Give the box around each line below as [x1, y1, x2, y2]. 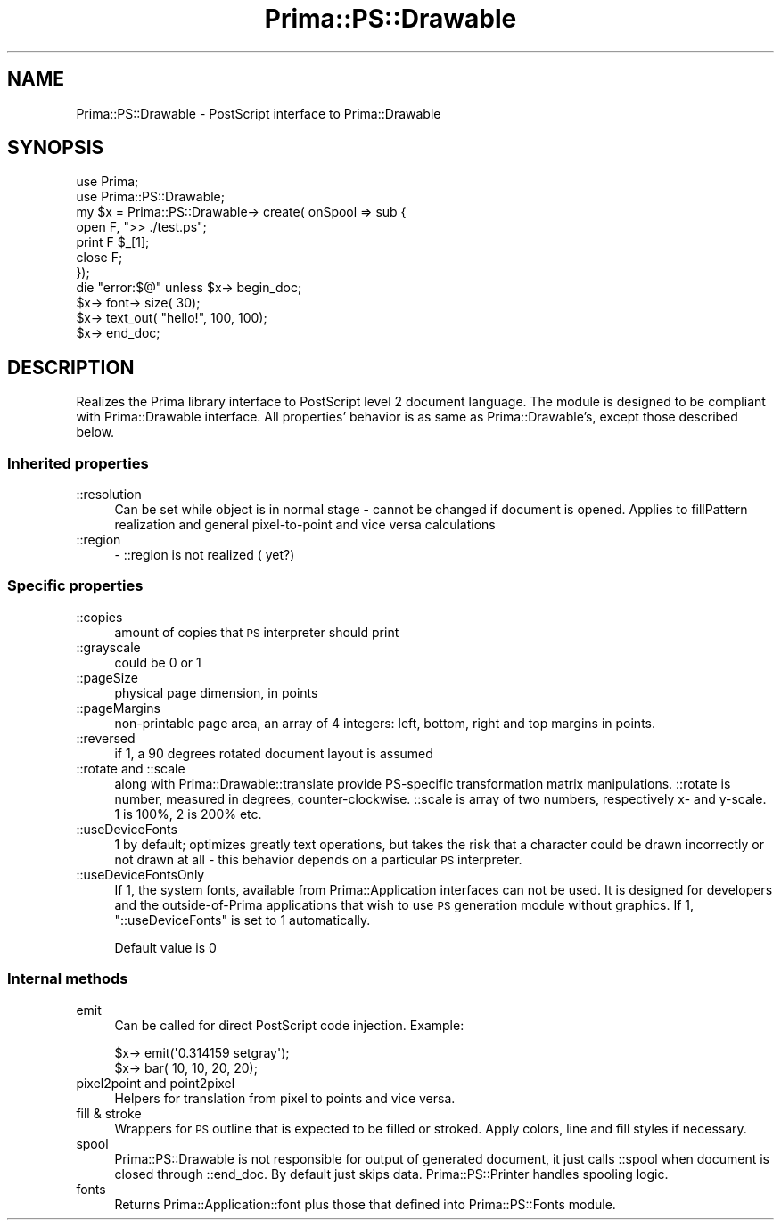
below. [76, 424, 115, 440]
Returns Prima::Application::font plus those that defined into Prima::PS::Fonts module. [114, 1196, 616, 1212]
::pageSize [76, 669, 138, 685]
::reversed [76, 730, 136, 746]
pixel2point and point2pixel [76, 1075, 235, 1091]
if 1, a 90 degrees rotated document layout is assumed [114, 745, 433, 761]
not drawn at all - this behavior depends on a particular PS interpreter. [114, 851, 522, 867]
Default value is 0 [114, 939, 217, 955]
